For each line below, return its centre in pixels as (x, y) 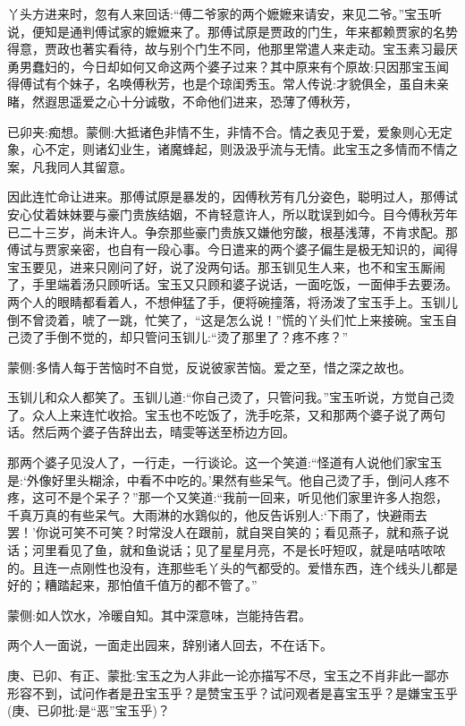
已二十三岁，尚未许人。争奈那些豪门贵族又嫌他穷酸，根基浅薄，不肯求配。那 (232, 231)
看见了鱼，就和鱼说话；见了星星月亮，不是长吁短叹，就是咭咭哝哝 (251, 550)
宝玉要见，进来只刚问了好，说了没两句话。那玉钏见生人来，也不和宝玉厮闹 (226, 266)
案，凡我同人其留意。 (70, 166)
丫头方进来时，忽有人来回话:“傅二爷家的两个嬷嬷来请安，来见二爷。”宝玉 (219, 13)
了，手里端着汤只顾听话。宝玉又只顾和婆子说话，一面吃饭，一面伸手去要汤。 (232, 284)
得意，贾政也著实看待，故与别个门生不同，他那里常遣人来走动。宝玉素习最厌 (232, 49)
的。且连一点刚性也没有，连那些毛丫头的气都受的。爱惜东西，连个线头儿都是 (232, 567)
